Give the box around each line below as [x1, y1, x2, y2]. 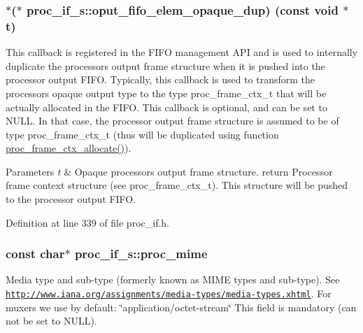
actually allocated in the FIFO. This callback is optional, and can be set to [6, 99, 327, 114]
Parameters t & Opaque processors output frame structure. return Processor [6, 164, 333, 178]
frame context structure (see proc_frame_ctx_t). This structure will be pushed [6, 178, 348, 192]
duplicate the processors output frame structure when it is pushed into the [6, 58, 325, 73]
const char [6, 245, 65, 262]
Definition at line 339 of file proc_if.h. [6, 215, 169, 229]
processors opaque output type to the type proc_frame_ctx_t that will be [6, 85, 327, 100]
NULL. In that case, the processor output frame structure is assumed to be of [6, 113, 339, 128]
